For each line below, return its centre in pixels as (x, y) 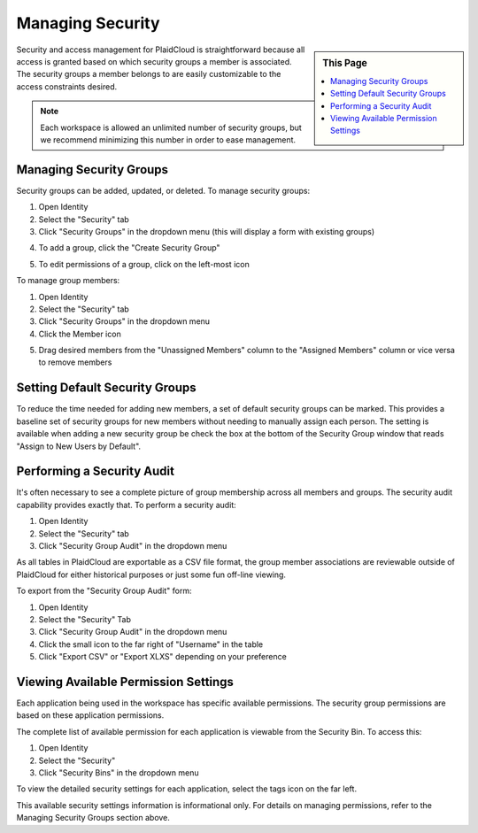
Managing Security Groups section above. (93, 818)
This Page (345, 63)
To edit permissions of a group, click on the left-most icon (144, 264)
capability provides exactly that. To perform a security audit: (126, 505)
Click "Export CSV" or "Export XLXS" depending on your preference (162, 657)
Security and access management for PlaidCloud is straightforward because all (161, 50)
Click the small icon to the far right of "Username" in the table (151, 644)
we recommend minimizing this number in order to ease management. (168, 139)
